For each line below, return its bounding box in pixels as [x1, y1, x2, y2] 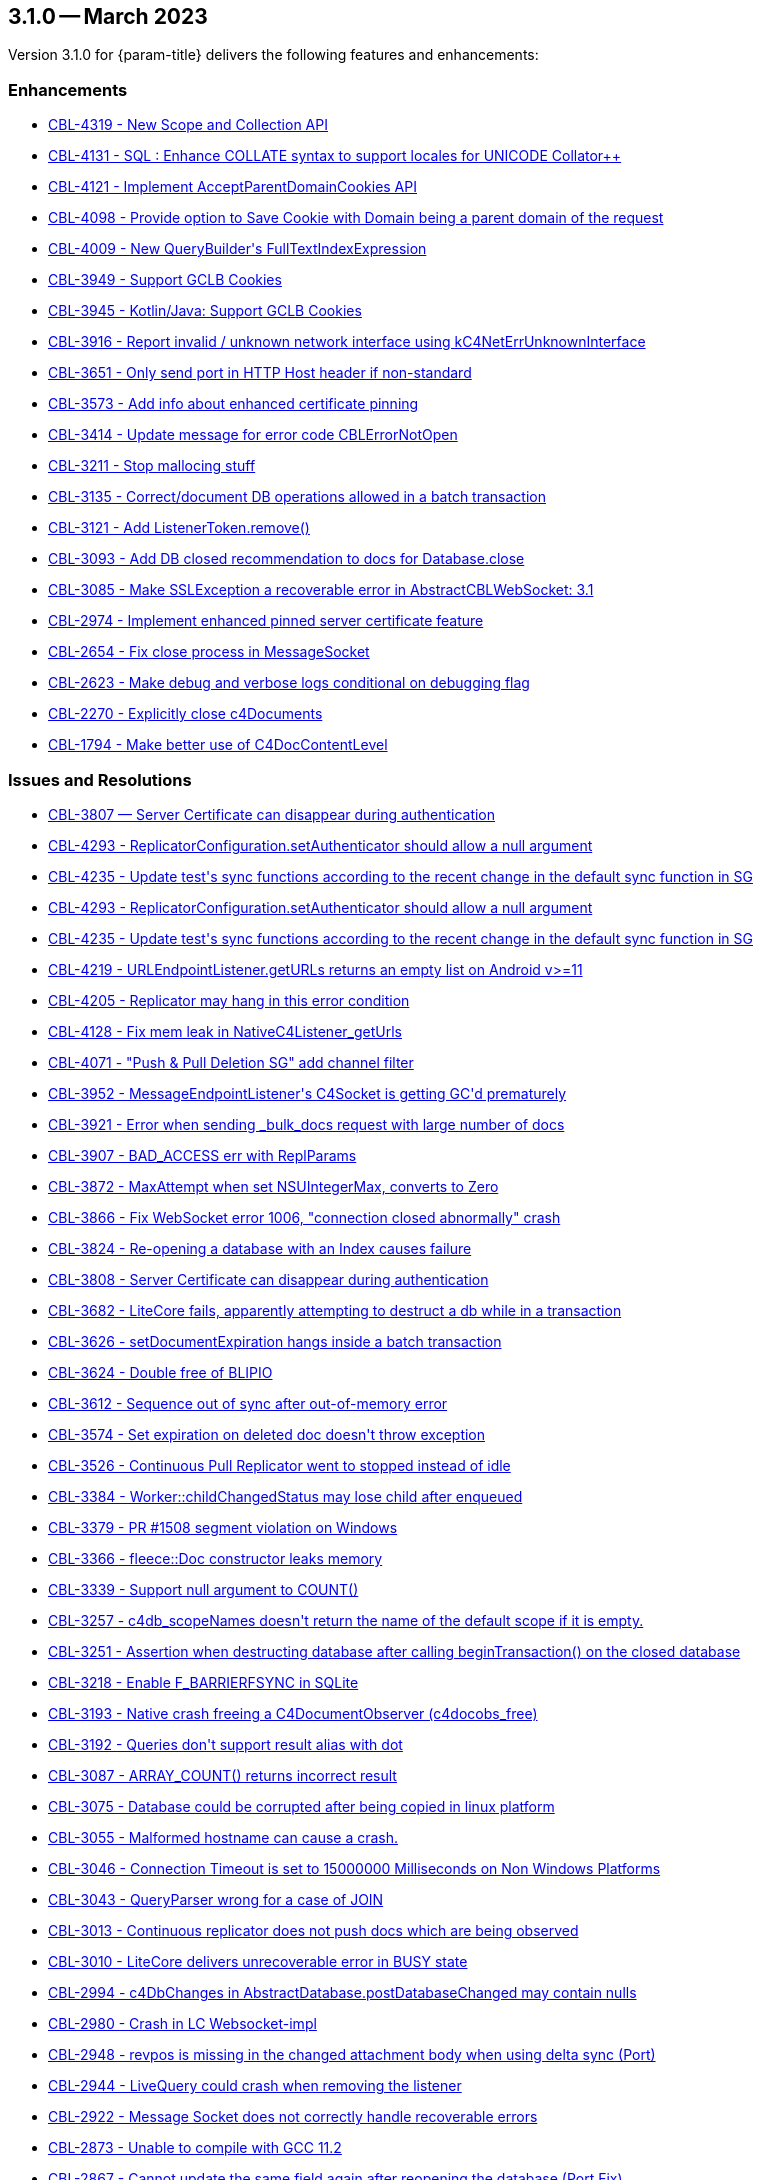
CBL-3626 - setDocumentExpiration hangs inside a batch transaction [48, 1332, 502, 1350]
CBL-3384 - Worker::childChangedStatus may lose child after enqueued [48, 1487, 523, 1505]
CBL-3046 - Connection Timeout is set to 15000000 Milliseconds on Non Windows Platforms [48, 1859, 661, 1877]
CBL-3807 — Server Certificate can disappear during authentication [48, 805, 496, 823]
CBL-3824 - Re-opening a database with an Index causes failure [48, 1239, 472, 1257]
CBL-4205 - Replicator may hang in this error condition [48, 991, 410, 1009]
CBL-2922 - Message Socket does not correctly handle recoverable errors [48, 2107, 538, 2125]
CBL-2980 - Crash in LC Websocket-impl [48, 2014, 317, 2032]
